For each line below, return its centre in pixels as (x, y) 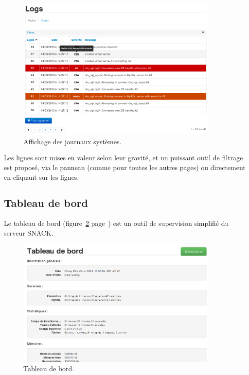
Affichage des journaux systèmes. (72, 141)
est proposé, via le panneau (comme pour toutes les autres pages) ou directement (125, 167)
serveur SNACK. (29, 232)
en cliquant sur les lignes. (42, 177)
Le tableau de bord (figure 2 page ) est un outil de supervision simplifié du (116, 223)
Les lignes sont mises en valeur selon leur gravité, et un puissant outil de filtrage (124, 158)
